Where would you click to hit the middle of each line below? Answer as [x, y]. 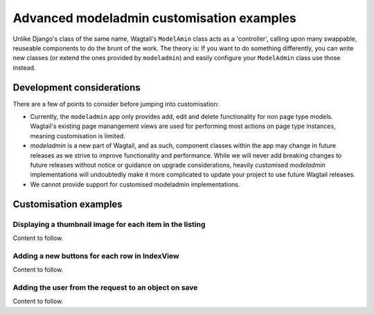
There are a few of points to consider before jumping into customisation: [116, 104]
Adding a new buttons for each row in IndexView [96, 256]
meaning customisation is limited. [78, 136]
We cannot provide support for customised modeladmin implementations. [135, 184]
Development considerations [77, 87]
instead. [24, 67]
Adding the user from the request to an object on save [105, 287]
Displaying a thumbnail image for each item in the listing [109, 224]
